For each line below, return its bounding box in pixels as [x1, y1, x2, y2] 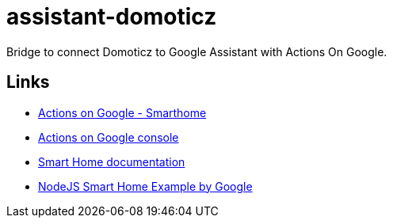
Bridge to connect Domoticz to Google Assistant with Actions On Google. [6, 44, 387, 59]
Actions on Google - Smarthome [38, 105, 207, 120]
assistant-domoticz [6, 3, 217, 30]
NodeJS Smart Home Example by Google [38, 179, 253, 193]
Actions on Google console [38, 130, 179, 144]
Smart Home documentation [38, 154, 185, 169]
